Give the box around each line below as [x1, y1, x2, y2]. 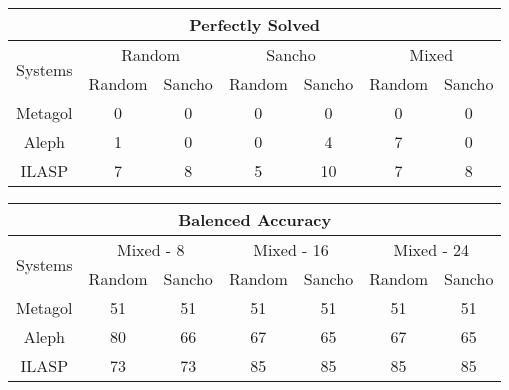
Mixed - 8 [116, 238, 185, 261]
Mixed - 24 [393, 238, 470, 261]
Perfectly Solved [189, 13, 321, 36]
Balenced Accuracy [178, 208, 332, 231]
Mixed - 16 [253, 238, 329, 261]
